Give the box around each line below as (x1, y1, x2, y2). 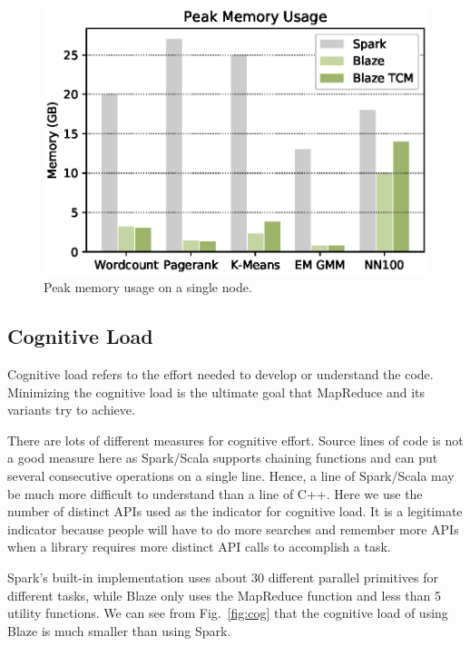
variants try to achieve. (7, 400, 135, 419)
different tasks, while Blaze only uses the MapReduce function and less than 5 (7, 585, 442, 604)
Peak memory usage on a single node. (44, 278, 252, 297)
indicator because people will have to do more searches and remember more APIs (7, 519, 459, 538)
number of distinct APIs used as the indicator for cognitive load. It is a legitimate (7, 502, 463, 521)
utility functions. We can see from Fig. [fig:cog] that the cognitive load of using (7, 603, 448, 622)
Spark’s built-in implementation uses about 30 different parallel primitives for (7, 568, 438, 587)
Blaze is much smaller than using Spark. (7, 621, 231, 640)
